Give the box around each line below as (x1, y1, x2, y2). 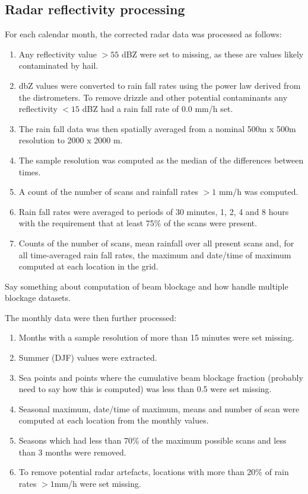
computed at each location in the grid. (18, 260, 158, 272)
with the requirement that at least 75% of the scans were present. (18, 217, 258, 229)
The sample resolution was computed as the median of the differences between (18, 153, 304, 166)
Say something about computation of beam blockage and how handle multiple (5, 280, 288, 292)
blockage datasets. (5, 291, 71, 304)
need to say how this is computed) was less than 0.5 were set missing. (18, 383, 272, 395)
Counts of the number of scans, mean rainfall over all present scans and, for (18, 236, 294, 249)
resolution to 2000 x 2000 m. (18, 134, 123, 146)
